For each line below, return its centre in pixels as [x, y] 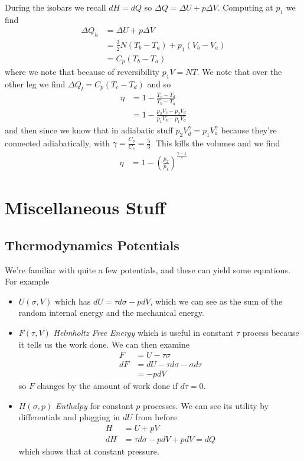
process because [271, 332]
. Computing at [245, 7]
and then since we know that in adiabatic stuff [89, 130]
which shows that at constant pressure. [89, 451]
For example [27, 281]
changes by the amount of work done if [107, 386]
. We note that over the [239, 72]
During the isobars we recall [55, 7]
